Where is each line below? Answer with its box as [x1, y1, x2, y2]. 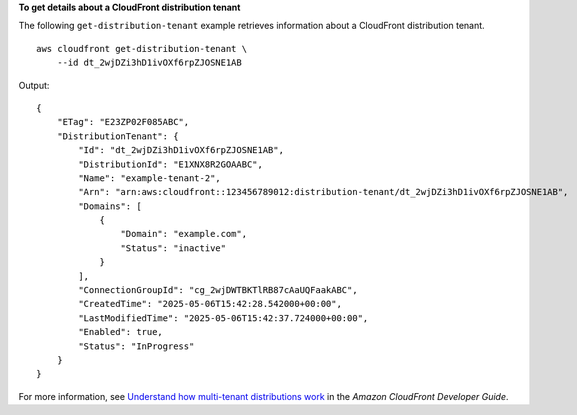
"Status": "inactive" [120, 242, 227, 254]
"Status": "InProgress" [78, 340, 195, 352]
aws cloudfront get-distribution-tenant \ [36, 43, 248, 54]
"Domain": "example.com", [120, 228, 248, 240]
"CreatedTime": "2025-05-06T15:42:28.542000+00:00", [78, 298, 342, 310]
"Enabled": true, [78, 326, 164, 338]
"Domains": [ [78, 200, 142, 212]
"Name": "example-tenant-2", [78, 172, 222, 184]
